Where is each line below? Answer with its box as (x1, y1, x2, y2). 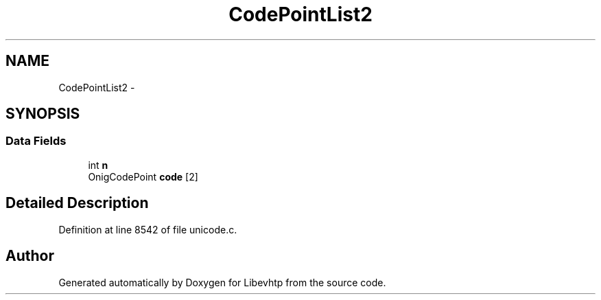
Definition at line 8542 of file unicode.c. (58, 223, 237, 235)
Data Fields (5, 134, 67, 148)
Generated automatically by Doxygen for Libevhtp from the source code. (58, 276, 386, 288)
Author (5, 247, 54, 265)
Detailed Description (5, 194, 149, 212)
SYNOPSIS (5, 105, 80, 123)
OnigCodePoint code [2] (88, 170, 198, 183)
